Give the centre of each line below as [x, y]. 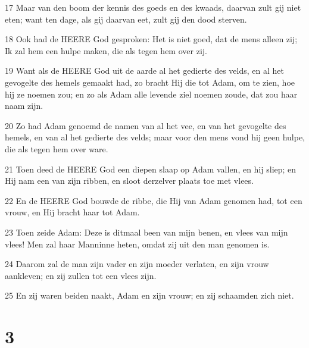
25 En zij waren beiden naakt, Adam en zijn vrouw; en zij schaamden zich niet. [149, 295]
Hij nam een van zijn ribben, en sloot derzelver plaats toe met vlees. [129, 181]
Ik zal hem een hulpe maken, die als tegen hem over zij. [106, 50]
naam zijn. [24, 106]
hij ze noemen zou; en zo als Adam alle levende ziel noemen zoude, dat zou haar [151, 94]
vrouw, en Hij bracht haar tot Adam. [72, 212]
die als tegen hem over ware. [57, 148]
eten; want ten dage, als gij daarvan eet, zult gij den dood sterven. [126, 19]
